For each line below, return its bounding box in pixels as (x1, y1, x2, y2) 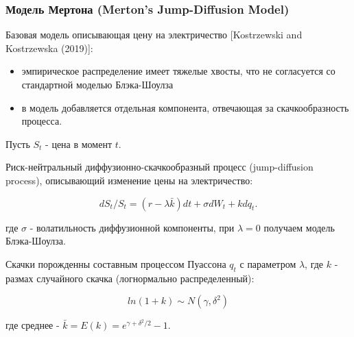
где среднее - (5, 318, 60, 332)
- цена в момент (45, 136, 113, 151)
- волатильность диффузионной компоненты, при (29, 220, 235, 234)
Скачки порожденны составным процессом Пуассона (5, 256, 226, 271)
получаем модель (263, 220, 335, 234)
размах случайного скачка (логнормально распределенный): (5, 271, 255, 285)
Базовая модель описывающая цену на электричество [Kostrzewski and (5, 27, 303, 42)
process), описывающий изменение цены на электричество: (5, 173, 253, 187)
